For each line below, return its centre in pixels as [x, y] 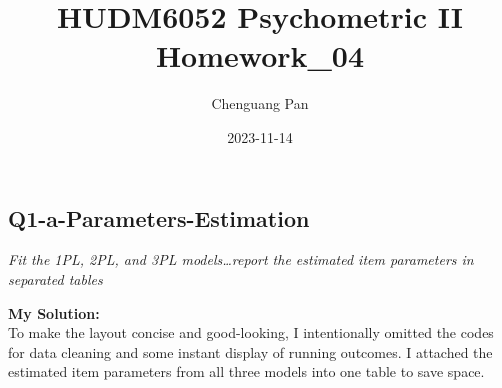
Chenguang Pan [260, 103]
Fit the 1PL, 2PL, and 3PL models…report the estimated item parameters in [241, 259]
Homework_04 [260, 55]
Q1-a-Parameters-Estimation [159, 217]
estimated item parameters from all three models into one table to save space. [246, 371]
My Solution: [54, 312]
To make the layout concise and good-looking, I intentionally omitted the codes [251, 332]
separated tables [55, 278]
